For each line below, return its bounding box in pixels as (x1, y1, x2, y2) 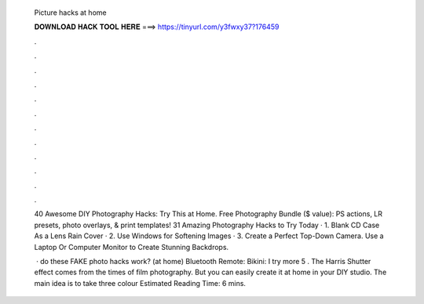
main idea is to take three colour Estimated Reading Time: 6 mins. (34, 278, 247, 288)
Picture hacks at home (34, 8, 107, 17)
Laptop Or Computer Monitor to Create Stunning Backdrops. (34, 242, 229, 252)
